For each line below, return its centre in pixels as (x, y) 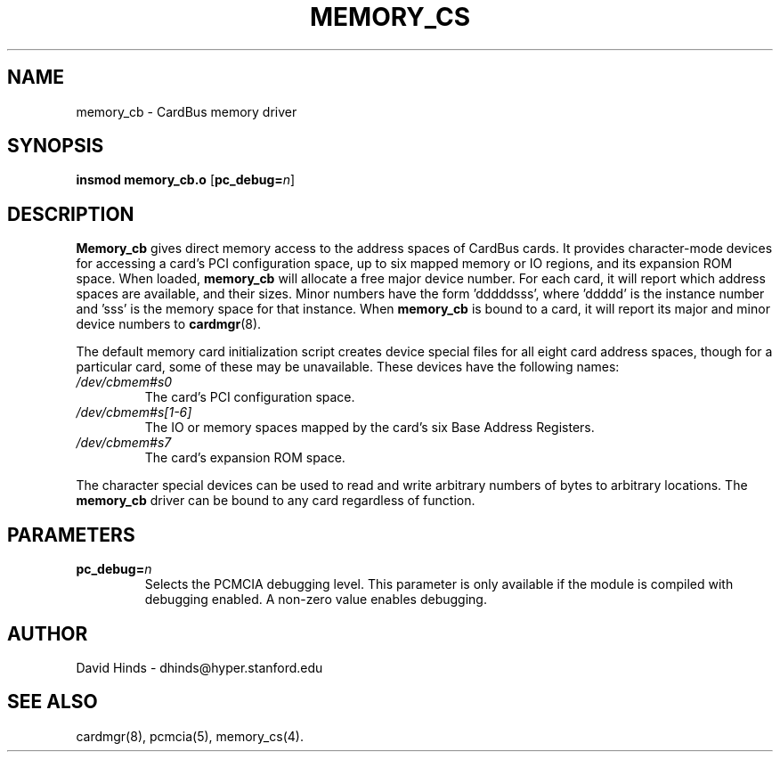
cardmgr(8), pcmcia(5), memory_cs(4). (190, 736)
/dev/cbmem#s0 (124, 382)
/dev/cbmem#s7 (124, 443)
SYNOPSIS (56, 146)
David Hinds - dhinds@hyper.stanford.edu (199, 667)
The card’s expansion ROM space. (245, 458)
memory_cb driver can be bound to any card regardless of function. (276, 501)
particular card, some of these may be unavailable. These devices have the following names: (348, 367)
